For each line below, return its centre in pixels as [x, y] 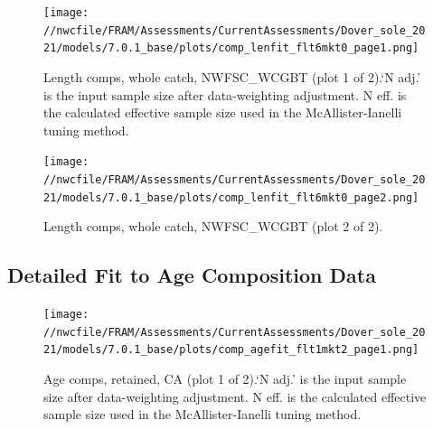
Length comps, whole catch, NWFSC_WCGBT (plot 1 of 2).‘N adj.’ [232, 76]
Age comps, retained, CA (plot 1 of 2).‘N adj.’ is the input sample [225, 379]
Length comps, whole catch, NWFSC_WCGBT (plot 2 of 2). [213, 226]
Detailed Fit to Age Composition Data [192, 275]
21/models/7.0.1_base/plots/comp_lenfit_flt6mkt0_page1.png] [231, 48]
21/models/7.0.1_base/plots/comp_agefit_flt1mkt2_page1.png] [231, 350]
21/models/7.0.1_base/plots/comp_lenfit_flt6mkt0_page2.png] [231, 197]
